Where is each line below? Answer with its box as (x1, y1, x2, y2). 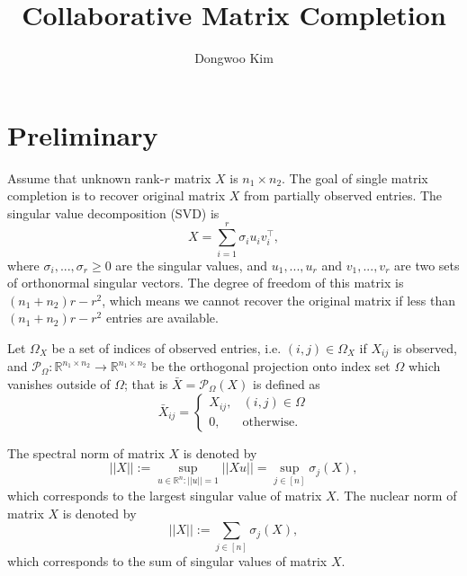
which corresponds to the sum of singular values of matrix (7, 551, 328, 570)
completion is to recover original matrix (7, 186, 226, 205)
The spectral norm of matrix (7, 443, 165, 462)
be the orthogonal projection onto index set (151, 357, 391, 376)
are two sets (394, 255, 460, 274)
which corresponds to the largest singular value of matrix (7, 486, 322, 505)
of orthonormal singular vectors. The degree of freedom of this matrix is (7, 273, 404, 292)
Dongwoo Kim (194, 49, 274, 67)
